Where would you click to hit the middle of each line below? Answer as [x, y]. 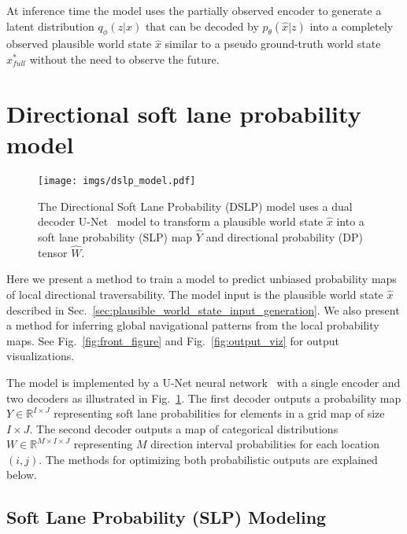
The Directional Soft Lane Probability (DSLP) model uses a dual [195, 206]
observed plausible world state [79, 44]
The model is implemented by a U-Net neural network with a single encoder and [203, 382]
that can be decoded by [202, 26]
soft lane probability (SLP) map [115, 236]
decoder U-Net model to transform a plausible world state [181, 221]
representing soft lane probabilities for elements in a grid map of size [219, 413]
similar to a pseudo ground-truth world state [273, 44]
